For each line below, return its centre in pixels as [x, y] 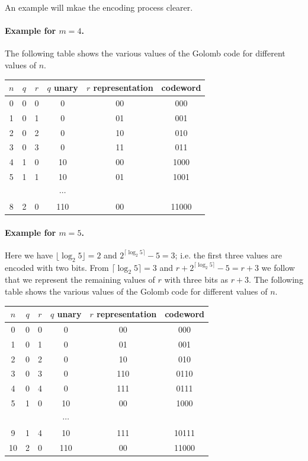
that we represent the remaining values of [80, 280]
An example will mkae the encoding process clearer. [99, 7]
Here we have [29, 255]
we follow [278, 267]
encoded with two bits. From [57, 267]
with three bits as [196, 280]
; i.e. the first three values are [228, 255]
